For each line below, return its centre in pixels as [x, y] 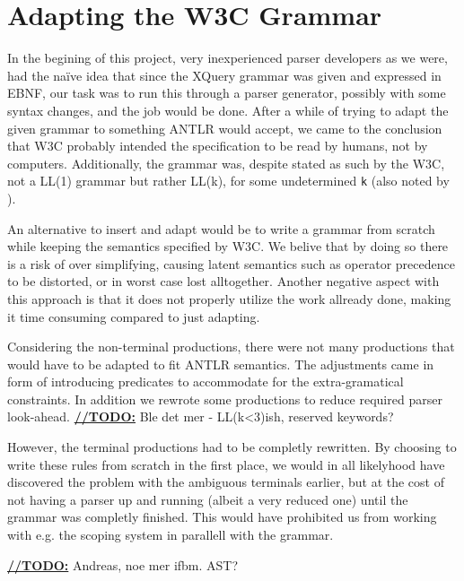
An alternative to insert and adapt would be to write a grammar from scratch [221, 228]
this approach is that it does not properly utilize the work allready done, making [229, 298]
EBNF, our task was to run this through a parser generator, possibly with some [227, 93]
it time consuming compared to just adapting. [134, 316]
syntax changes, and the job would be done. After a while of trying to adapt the [228, 110]
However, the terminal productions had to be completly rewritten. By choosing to [232, 447]
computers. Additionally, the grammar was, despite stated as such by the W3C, [226, 163]
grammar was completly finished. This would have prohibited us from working [222, 517]
